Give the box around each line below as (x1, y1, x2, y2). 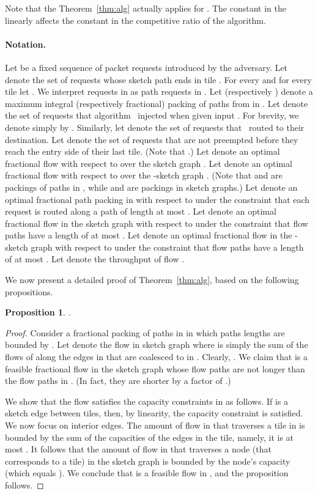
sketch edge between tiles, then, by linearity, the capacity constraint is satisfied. (5, 407, 303, 419)
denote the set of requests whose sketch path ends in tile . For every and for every (5, 73, 312, 86)
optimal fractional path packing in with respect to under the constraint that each (5, 193, 310, 205)
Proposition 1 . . (5, 306, 71, 319)
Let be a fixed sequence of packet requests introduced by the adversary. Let (5, 61, 288, 73)
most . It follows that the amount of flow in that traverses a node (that (5, 443, 272, 455)
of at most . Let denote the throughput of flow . (5, 253, 185, 265)
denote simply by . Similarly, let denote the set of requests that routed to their (5, 120, 305, 133)
